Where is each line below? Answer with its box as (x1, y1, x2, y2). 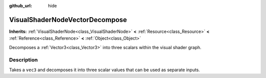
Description (9, 56, 38, 63)
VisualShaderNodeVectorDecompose (9, 15, 128, 24)
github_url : (9, 3, 32, 8)
